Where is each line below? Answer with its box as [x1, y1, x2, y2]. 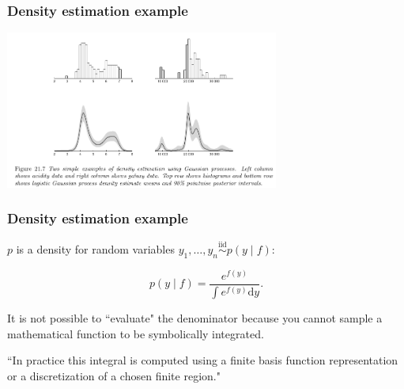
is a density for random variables [16, 240, 175, 257]
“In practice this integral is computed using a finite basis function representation [7, 352, 398, 368]
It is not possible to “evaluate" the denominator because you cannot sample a [7, 310, 383, 326]
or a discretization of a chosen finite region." [7, 367, 221, 383]
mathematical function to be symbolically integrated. [7, 325, 264, 341]
